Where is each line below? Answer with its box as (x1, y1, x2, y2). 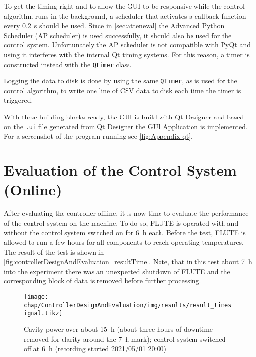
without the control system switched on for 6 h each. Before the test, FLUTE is (4, 227, 246, 238)
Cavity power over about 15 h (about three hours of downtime (24, 323, 213, 334)
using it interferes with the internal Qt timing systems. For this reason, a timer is (4, 49, 250, 59)
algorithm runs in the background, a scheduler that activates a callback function (4, 10, 246, 21)
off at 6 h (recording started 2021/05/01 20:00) (24, 343, 166, 354)
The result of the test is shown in (4, 246, 104, 257)
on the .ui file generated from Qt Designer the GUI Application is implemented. (4, 121, 248, 131)
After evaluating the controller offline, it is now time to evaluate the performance (4, 208, 249, 218)
